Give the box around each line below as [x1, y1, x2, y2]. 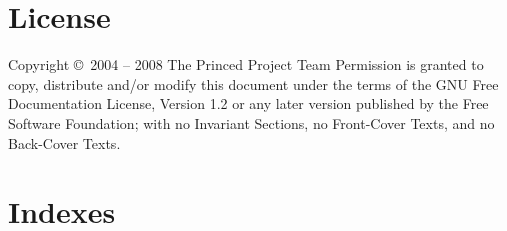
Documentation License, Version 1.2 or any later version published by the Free [8, 93, 489, 114]
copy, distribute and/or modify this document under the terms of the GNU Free [8, 73, 499, 94]
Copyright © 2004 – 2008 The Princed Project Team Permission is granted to [8, 54, 484, 75]
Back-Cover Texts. [8, 132, 121, 153]
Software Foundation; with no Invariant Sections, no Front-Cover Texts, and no [8, 112, 495, 133]
